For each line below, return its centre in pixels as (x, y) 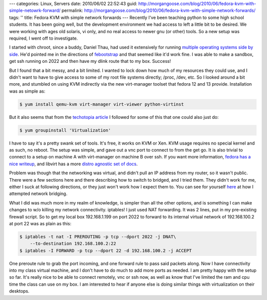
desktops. (19, 291)
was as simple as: (27, 91)
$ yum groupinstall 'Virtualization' (65, 130)
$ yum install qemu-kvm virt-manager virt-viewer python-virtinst (102, 104)
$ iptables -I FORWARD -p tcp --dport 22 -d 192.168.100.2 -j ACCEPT (106, 250)
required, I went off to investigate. (44, 38)
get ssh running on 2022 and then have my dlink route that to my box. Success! (90, 61)
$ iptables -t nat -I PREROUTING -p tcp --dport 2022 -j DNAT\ (98, 237)
